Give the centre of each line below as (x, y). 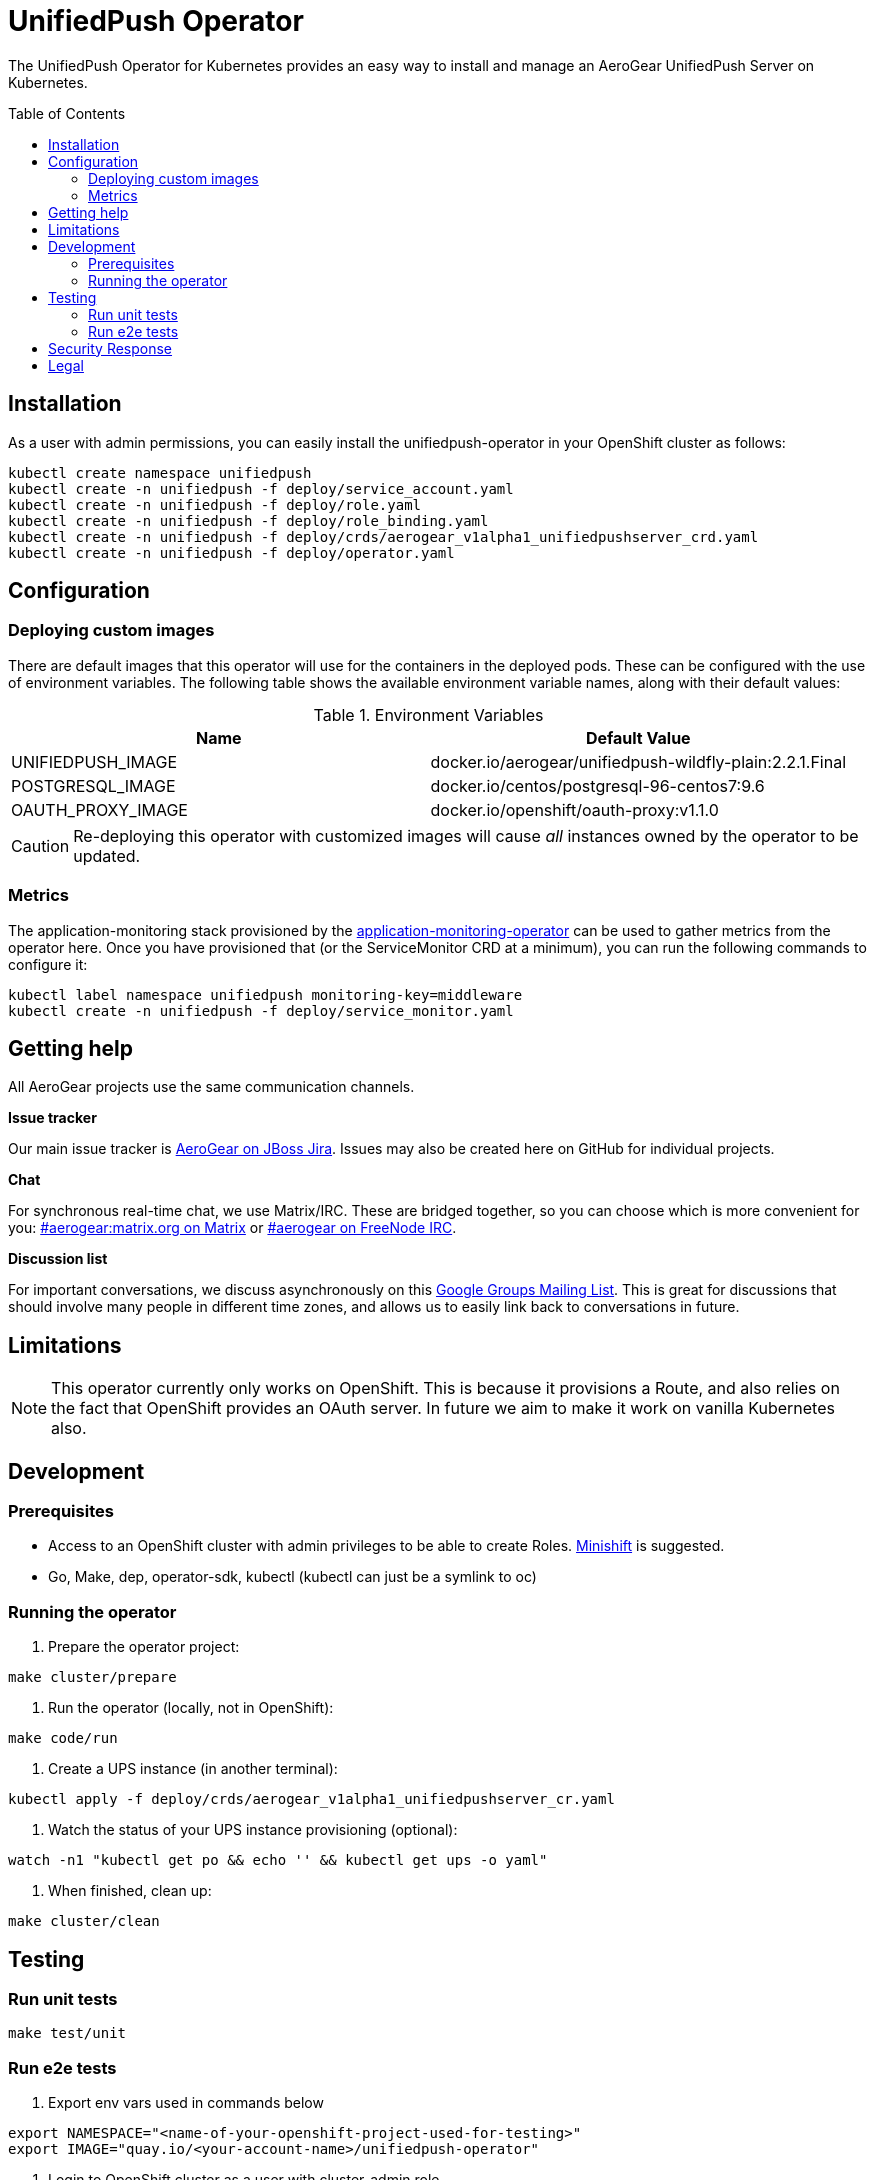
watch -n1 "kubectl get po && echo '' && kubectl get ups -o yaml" (278, 1860)
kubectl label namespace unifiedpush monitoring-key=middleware (265, 994)
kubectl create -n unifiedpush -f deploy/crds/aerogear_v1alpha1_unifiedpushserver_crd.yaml (383, 536)
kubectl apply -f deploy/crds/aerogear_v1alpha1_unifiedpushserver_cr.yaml (311, 1799)
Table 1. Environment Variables (428, 714)
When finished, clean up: (130, 1891)
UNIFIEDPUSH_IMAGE (94, 761)
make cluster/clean (84, 1921)
